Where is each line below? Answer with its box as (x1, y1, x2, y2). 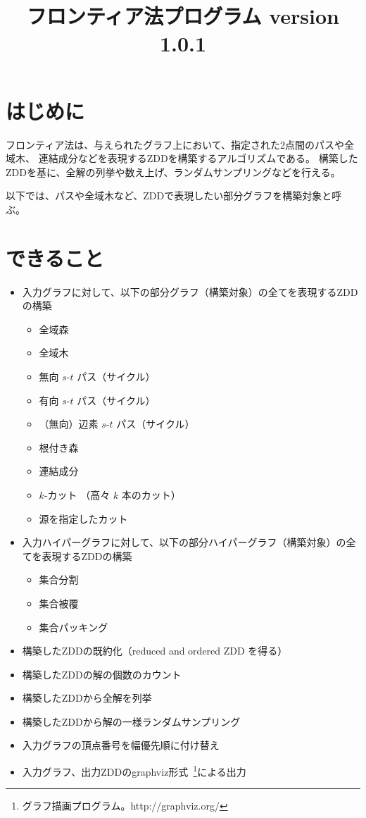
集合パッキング (39, 619, 108, 634)
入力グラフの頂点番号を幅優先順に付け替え (22, 738, 220, 752)
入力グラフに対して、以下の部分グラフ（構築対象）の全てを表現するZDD (22, 284, 358, 299)
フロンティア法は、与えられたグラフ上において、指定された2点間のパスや (6, 137, 345, 151)
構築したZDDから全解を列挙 (22, 690, 152, 705)
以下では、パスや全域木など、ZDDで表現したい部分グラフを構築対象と (6, 188, 332, 203)
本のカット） (121, 487, 181, 502)
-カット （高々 (44, 487, 111, 502)
